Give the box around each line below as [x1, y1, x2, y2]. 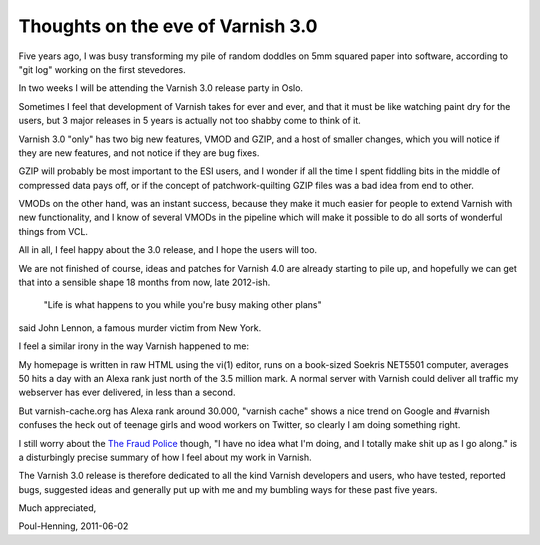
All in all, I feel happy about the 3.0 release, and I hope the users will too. [18, 244, 318, 256]
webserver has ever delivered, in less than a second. [18, 386, 236, 399]
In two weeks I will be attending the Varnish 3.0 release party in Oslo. [18, 82, 304, 94]
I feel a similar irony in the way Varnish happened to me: [18, 340, 250, 352]
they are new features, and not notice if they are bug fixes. [18, 146, 260, 159]
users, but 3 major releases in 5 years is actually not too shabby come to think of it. [18, 115, 362, 127]
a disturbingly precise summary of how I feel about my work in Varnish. [18, 451, 312, 463]
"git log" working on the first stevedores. [18, 63, 186, 75]
